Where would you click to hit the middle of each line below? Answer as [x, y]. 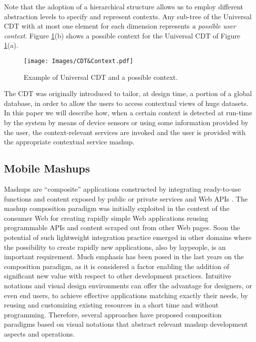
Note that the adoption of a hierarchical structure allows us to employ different [124, 6]
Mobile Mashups [47, 168]
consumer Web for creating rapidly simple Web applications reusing [106, 218]
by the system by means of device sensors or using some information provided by [126, 122]
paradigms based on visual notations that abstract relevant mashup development [126, 324]
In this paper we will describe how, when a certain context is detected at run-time [128, 113]
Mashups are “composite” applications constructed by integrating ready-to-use [123, 188]
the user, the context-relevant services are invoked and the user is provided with [125, 132]
